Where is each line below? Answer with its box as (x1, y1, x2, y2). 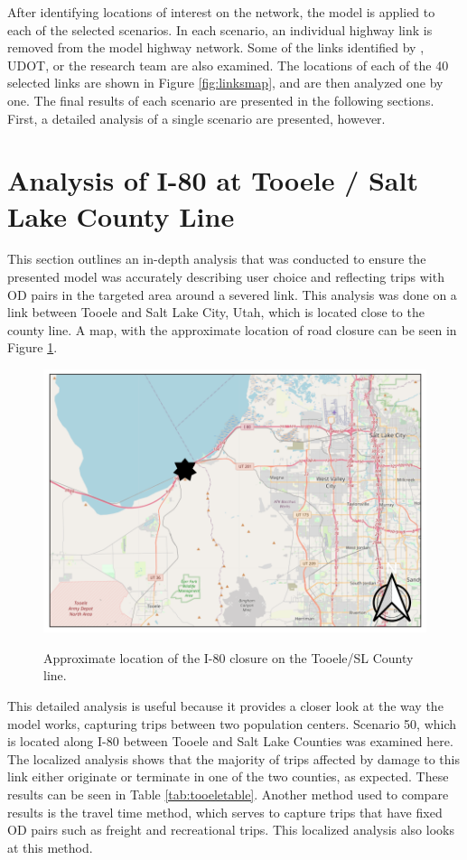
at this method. (7, 837, 93, 856)
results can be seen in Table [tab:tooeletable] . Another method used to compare (7, 784, 449, 803)
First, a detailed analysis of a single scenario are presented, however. (7, 108, 386, 127)
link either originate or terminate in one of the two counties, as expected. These (7, 767, 449, 786)
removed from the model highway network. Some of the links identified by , (7, 38, 425, 57)
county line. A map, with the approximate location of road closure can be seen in (7, 320, 457, 339)
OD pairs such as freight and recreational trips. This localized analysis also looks (7, 820, 454, 839)
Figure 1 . (7, 338, 58, 357)
